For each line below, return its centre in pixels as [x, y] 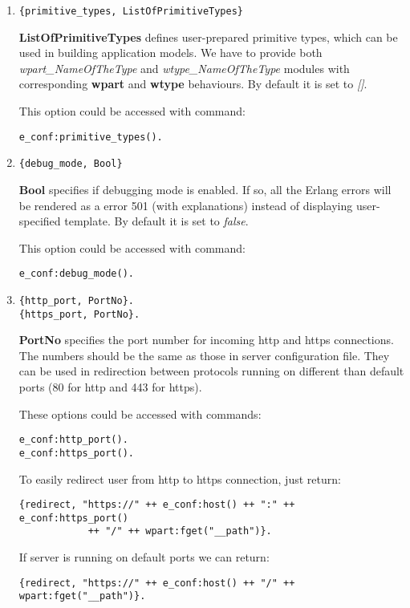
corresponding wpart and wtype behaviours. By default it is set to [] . [193, 84]
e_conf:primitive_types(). [91, 137]
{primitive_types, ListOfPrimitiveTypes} [131, 11]
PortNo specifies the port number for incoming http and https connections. [206, 340]
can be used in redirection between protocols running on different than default [211, 371]
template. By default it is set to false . [156, 221]
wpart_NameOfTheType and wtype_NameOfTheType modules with [184, 68]
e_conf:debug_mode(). [76, 274]
